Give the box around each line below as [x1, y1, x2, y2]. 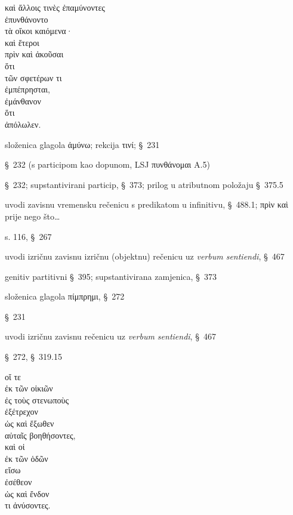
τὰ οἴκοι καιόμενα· [5, 24, 73, 37]
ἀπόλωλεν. [5, 118, 41, 130]
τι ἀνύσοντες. [5, 499, 51, 511]
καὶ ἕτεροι [5, 36, 39, 48]
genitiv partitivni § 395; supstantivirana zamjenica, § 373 [5, 270, 217, 282]
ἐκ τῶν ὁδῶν [5, 452, 48, 464]
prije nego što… [5, 209, 60, 222]
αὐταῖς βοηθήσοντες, [5, 428, 76, 441]
